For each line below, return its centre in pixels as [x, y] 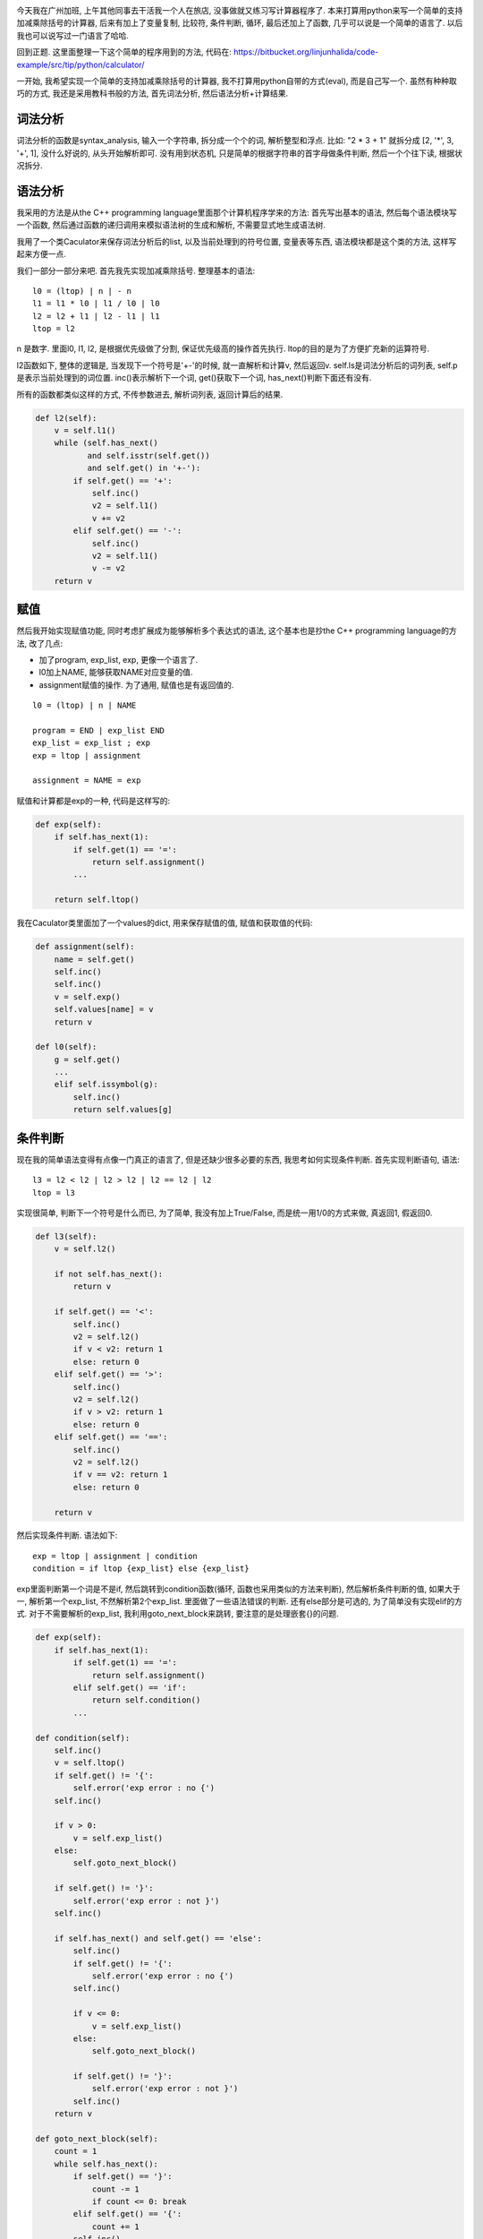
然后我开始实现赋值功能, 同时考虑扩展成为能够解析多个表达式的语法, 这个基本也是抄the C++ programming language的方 [237, 631]
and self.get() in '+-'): [144, 468]
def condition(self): [83, 1738]
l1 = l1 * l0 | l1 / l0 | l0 [96, 304]
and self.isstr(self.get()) [148, 455]
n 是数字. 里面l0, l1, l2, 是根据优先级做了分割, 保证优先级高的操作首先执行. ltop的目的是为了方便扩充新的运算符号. [223, 348]
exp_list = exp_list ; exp [92, 743]
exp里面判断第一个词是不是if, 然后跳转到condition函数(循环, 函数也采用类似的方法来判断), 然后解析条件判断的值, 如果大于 [238, 1589]
